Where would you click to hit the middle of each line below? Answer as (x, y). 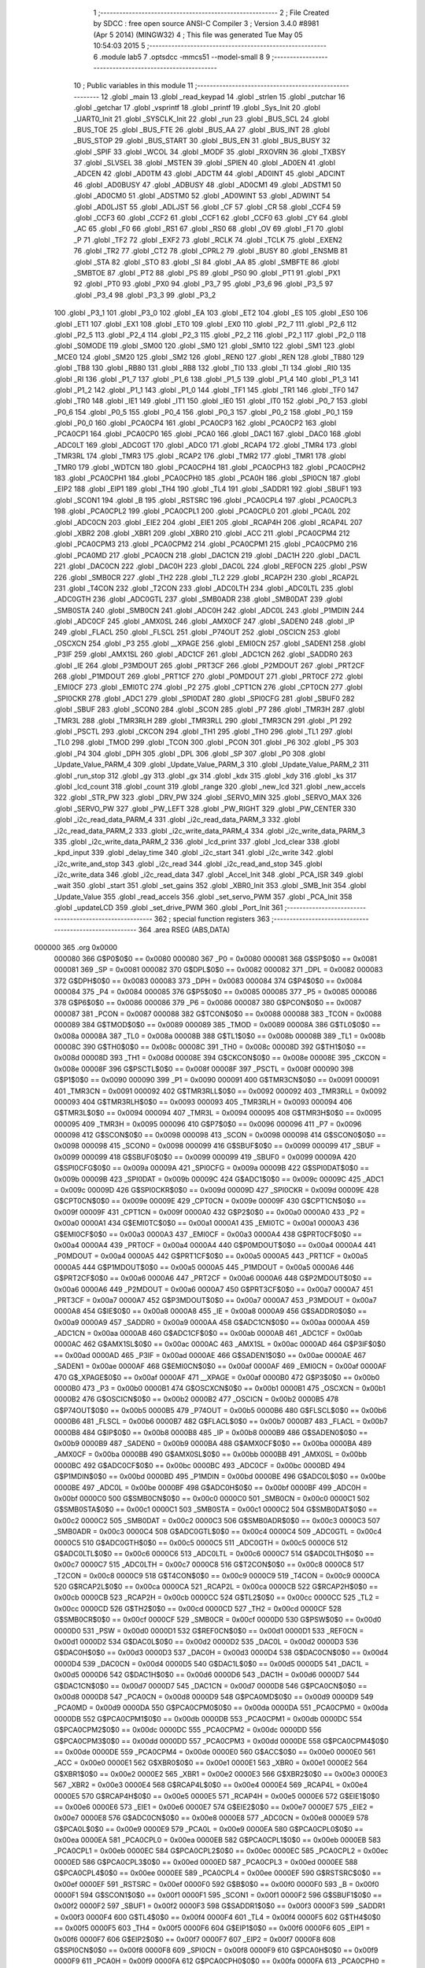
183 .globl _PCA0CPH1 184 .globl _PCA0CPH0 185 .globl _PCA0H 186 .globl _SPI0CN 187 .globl (207, 478)
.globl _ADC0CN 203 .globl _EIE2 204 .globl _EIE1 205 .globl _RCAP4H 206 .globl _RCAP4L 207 (208, 522)
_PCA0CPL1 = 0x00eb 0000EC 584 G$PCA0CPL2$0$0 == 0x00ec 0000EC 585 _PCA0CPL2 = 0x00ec (221, 1851)
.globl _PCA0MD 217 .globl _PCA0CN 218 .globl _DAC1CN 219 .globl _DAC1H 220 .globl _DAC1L (207, 555)
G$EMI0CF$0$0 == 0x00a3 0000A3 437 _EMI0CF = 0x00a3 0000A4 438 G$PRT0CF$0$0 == (208, 1234)
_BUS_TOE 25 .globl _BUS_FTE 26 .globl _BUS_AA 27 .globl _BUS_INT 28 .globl (202, 129)
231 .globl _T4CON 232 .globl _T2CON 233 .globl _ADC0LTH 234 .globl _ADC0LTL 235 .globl (203, 588)
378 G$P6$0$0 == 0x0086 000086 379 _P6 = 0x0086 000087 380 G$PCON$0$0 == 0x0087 (208, 1003)
